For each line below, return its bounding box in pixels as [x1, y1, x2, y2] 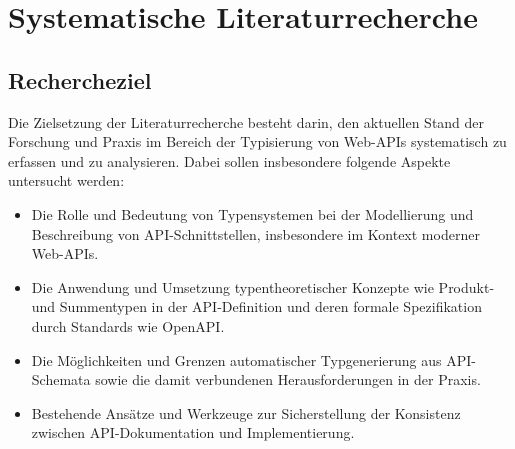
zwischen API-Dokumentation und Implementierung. [31, 422, 355, 443]
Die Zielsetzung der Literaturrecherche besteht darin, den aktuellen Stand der [8, 111, 485, 132]
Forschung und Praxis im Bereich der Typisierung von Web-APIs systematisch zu [8, 131, 507, 152]
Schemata [31, 369, 91, 390]
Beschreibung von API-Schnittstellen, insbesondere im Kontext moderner [31, 223, 480, 244]
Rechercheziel [8, 64, 152, 95]
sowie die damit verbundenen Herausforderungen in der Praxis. [95, 369, 481, 390]
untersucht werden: [8, 170, 125, 191]
